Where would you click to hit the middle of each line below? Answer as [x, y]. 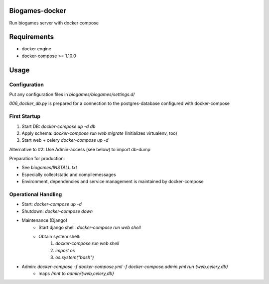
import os [65, 250]
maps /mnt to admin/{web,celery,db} [76, 273]
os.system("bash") [75, 257]
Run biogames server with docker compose [54, 23]
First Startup [25, 116]
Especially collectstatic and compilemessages [69, 175]
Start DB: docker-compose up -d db [59, 126]
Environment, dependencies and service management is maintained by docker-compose [113, 182]
